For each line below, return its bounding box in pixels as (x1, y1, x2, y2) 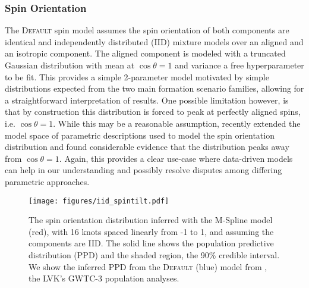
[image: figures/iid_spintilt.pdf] (29, 196, 169, 205)
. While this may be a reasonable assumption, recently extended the (53, 117, 301, 129)
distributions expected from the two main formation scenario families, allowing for (5, 82, 304, 95)
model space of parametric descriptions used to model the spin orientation (5, 129, 275, 141)
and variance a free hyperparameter (175, 59, 304, 71)
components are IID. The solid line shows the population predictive (29, 237, 274, 249)
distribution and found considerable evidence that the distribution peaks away (5, 140, 289, 153)
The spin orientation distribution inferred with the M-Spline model (29, 214, 273, 226)
